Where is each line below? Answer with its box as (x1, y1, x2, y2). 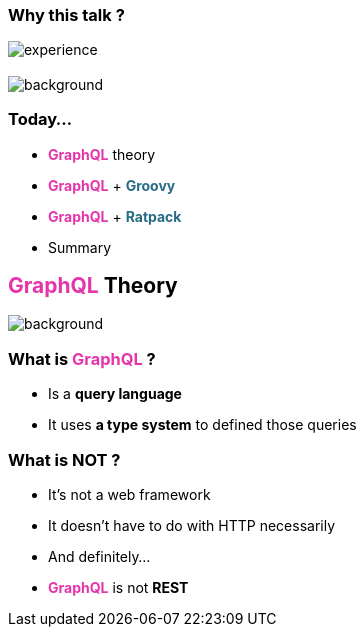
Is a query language (48, 385, 182, 403)
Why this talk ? (8, 5, 125, 25)
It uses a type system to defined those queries (48, 416, 357, 434)
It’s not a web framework (48, 485, 211, 503)
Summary (48, 238, 112, 256)
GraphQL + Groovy (48, 176, 176, 194)
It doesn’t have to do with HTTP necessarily (48, 516, 336, 534)
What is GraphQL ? (8, 348, 156, 369)
